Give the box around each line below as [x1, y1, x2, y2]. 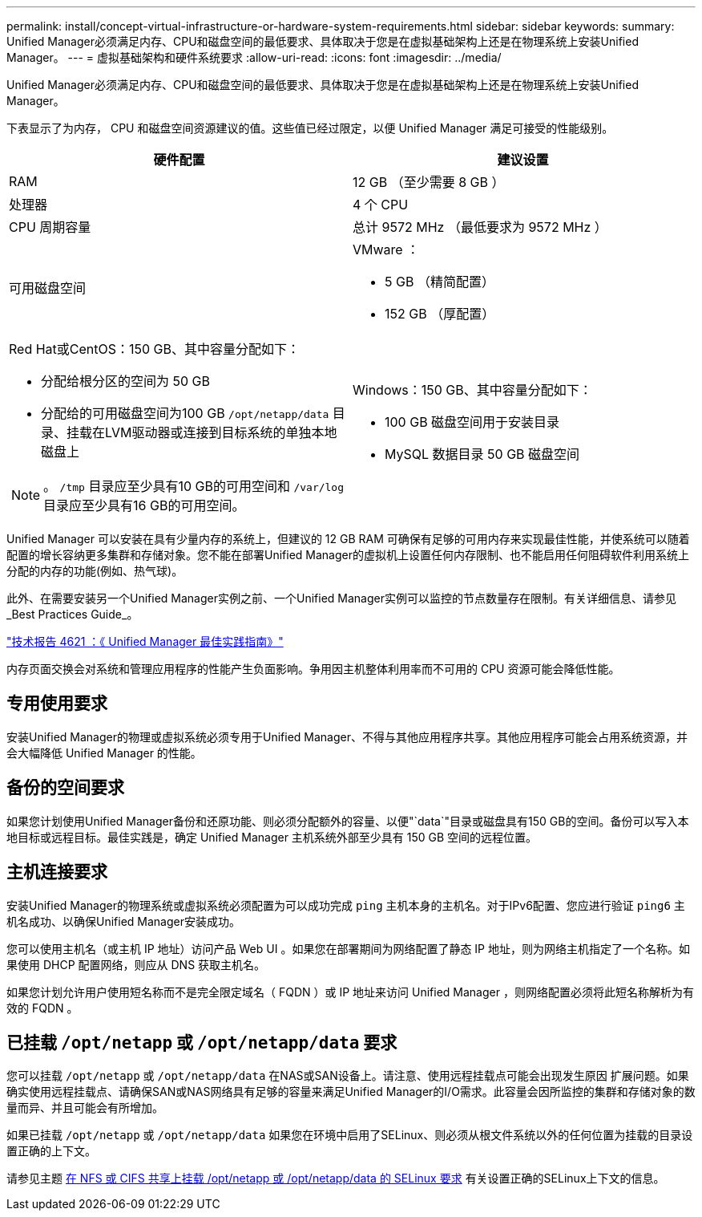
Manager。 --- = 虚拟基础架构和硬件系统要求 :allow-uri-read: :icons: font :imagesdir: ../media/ [6, 51, 502, 64]
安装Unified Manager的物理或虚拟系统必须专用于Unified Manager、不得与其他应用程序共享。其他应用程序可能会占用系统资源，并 [6, 729, 688, 744]
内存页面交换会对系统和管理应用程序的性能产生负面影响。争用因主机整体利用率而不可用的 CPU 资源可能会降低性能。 [6, 662, 620, 675]
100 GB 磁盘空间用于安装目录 [385, 414, 560, 430]
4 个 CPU [353, 197, 409, 213]
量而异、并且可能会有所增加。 [6, 1101, 163, 1115]
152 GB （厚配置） [385, 306, 495, 322]
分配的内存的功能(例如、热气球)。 [6, 564, 184, 578]
